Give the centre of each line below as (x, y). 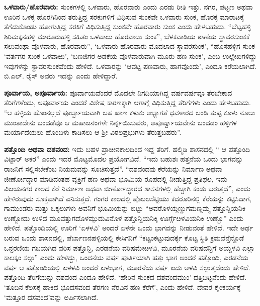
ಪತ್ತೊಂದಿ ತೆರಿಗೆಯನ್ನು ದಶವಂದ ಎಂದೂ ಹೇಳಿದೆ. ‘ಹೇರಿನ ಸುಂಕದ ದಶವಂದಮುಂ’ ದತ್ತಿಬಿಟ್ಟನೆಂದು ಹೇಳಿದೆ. (125, 277)
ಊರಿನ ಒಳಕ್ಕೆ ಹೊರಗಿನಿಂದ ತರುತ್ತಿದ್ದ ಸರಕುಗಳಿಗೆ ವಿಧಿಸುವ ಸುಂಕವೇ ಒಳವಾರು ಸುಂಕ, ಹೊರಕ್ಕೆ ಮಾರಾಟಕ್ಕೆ (124, 16)
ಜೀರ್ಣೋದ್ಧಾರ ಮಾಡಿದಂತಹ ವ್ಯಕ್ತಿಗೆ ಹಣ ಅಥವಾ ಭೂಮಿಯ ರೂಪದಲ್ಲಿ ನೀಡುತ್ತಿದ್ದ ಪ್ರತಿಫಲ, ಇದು (116, 178)
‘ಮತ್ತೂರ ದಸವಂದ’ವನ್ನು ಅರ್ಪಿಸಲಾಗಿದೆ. (51, 297)
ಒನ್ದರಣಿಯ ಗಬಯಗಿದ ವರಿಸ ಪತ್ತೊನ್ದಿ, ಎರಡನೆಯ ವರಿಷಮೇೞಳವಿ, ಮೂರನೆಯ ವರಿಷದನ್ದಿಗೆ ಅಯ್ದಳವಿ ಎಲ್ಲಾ (129, 247)
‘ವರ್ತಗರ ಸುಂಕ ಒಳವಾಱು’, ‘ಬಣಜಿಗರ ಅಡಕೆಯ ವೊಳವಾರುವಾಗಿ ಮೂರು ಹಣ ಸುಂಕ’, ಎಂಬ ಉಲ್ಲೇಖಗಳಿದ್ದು (131, 56)
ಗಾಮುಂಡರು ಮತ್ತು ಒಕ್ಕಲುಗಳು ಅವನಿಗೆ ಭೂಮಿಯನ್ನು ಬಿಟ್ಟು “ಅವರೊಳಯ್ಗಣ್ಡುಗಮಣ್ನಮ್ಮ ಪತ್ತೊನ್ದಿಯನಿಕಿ (125, 208)
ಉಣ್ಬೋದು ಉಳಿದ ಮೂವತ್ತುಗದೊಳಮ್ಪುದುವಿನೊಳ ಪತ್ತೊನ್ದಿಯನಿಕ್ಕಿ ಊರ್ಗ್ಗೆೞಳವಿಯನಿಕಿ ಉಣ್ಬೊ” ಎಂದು (124, 218)
